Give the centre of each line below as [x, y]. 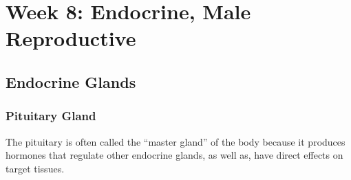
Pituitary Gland [51, 116]
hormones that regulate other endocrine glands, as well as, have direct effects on [174, 155]
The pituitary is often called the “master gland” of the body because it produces [175, 141]
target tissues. [35, 168]
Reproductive [71, 38]
